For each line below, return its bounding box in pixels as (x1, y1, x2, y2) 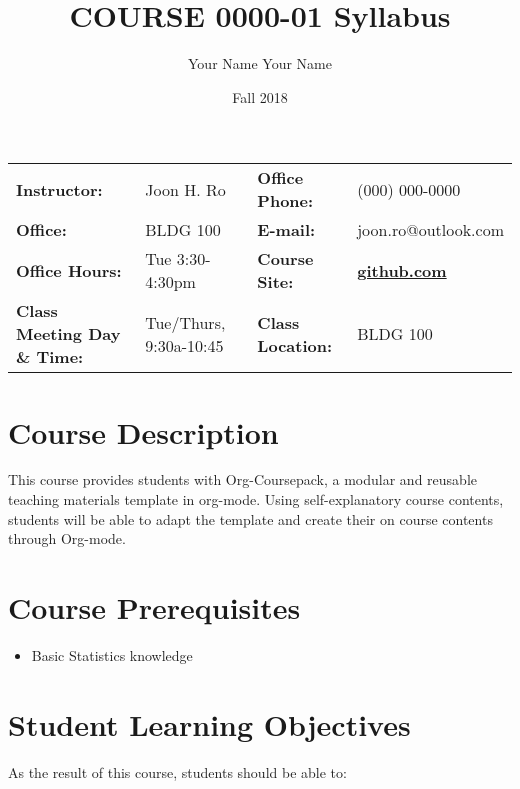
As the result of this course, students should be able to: (8, 761, 347, 782)
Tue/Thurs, (145, 310, 226, 334)
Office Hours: (16, 258, 122, 282)
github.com (357, 258, 447, 282)
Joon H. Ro (145, 177, 226, 201)
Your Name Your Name (188, 53, 332, 74)
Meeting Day (16, 322, 121, 346)
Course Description (8, 411, 279, 452)
